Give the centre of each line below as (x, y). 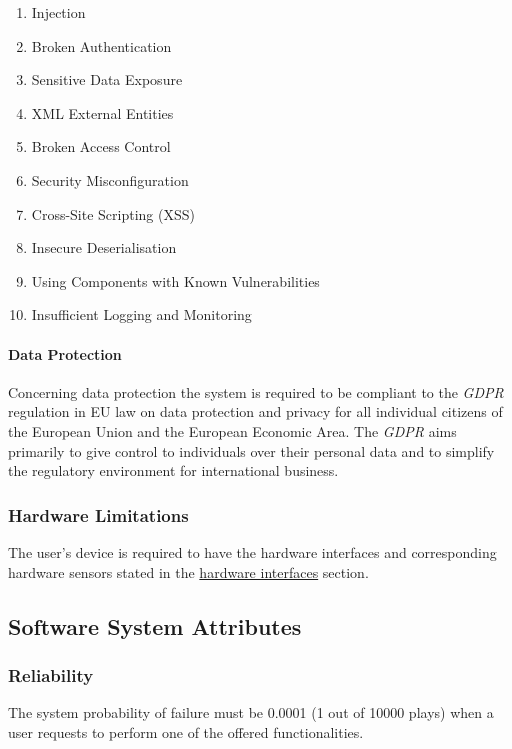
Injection (58, 12)
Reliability (51, 674)
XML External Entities (102, 112)
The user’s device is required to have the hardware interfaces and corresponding (252, 551)
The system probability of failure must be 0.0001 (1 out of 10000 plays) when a (251, 712)
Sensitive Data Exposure (107, 79)
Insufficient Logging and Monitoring (141, 314)
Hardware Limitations (98, 514)
